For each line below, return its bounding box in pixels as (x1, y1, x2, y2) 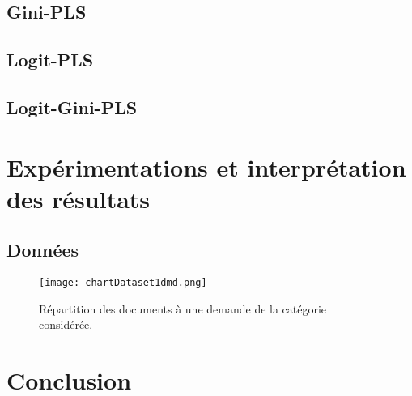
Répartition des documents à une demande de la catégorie (39, 300, 327, 317)
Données (6, 237, 79, 262)
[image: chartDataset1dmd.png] (39, 277, 207, 289)
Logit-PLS (6, 47, 94, 72)
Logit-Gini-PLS (6, 94, 138, 119)
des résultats (6, 181, 151, 215)
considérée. (39, 316, 93, 333)
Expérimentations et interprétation (6, 150, 406, 183)
